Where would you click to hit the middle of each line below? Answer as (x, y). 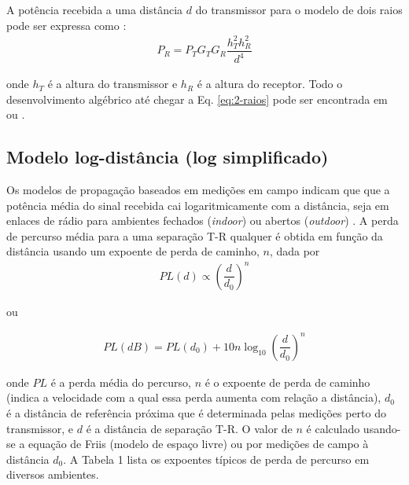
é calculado (333, 428)
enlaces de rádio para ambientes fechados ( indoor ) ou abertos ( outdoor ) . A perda (203, 220)
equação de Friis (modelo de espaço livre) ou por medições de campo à (199, 444)
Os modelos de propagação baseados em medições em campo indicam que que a (198, 190)
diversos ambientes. (53, 474)
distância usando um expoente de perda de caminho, (133, 251)
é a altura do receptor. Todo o (270, 84)
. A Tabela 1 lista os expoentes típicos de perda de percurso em (216, 459)
